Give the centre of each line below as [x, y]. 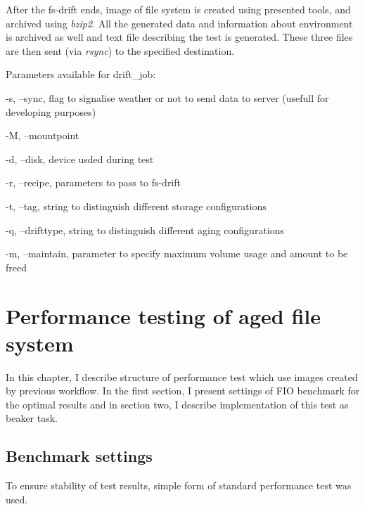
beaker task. [32, 418]
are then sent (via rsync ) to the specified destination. [120, 50]
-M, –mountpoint [43, 135]
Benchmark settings [79, 456]
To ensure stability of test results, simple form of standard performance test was [179, 485]
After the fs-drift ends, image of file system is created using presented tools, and [178, 9]
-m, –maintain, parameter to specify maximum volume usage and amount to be [177, 253]
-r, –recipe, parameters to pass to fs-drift [93, 182]
